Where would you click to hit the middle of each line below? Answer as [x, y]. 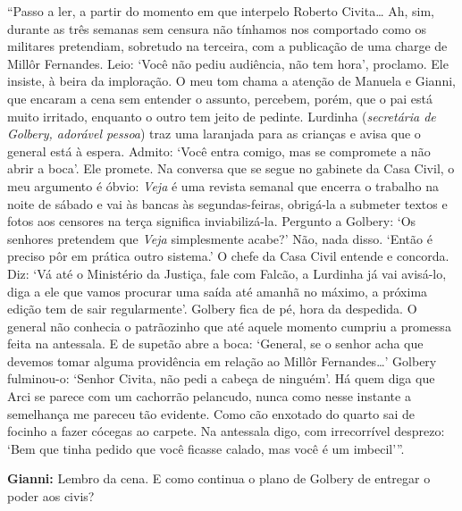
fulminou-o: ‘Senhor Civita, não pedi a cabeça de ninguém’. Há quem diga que [221, 378]
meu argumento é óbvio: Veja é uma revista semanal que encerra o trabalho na [223, 185]
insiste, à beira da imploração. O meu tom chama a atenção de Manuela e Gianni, [231, 81]
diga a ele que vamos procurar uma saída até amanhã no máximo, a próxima [218, 291]
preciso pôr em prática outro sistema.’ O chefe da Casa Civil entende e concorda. [228, 256]
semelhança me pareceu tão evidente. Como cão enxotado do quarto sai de [211, 413]
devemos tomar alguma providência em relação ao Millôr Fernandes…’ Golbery [222, 360]
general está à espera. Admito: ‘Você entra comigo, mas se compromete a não [219, 151]
